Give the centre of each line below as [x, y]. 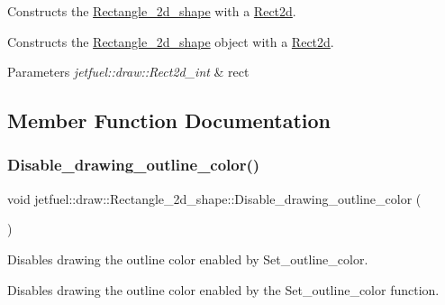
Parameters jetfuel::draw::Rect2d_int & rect [128, 72]
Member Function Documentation [169, 120]
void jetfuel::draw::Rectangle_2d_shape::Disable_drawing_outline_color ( [214, 198]
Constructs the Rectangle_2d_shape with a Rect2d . [152, 11]
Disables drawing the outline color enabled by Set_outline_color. [188, 259]
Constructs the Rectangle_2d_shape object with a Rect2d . [171, 41]
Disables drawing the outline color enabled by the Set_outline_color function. [223, 289]
